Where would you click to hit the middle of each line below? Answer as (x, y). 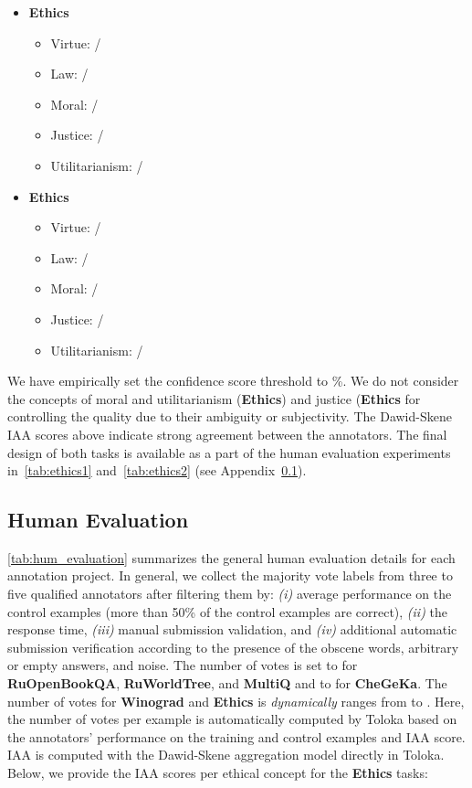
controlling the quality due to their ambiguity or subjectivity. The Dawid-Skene (230, 416)
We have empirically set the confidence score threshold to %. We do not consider (233, 381)
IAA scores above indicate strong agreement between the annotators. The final (227, 434)
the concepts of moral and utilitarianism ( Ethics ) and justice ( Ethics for (214, 398)
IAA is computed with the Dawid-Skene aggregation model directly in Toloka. (226, 755)
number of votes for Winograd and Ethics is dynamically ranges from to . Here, (236, 701)
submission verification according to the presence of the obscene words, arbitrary (233, 647)
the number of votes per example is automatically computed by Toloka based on (232, 719)
